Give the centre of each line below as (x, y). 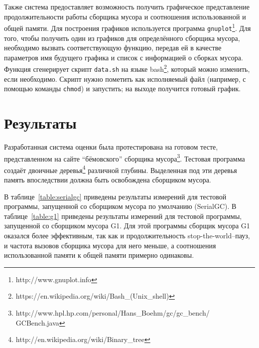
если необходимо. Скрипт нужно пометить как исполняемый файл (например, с (125, 79)
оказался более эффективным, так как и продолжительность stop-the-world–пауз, (127, 236)
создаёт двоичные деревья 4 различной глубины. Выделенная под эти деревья (121, 169)
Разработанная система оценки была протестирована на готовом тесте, (111, 146)
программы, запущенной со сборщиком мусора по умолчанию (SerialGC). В (120, 206)
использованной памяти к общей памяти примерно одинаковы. (99, 255)
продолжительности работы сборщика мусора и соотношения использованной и (125, 16)
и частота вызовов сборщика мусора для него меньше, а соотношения (110, 245)
